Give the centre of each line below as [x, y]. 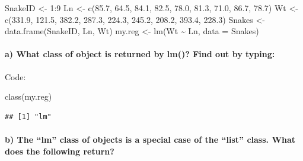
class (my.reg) [28, 96]
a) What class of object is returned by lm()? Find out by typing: [140, 54]
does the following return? [60, 151]
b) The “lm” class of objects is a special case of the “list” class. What [150, 139]
